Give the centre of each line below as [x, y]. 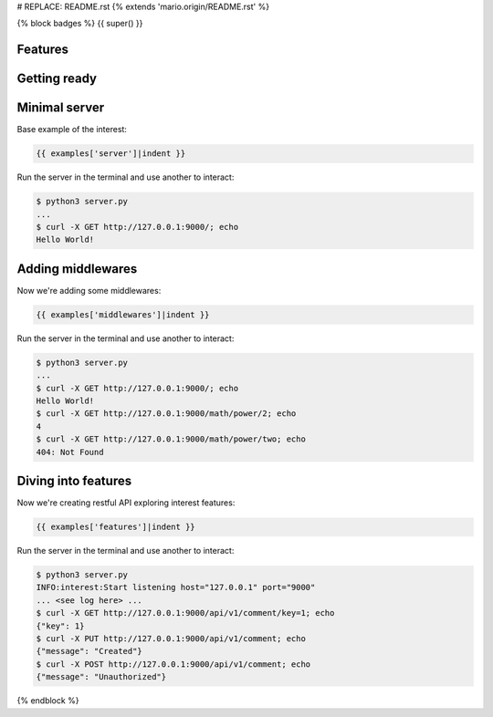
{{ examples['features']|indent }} [115, 527]
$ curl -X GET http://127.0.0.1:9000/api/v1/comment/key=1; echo [185, 613]
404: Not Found [70, 452]
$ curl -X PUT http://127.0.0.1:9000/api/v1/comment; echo [171, 639]
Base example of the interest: [72, 130]
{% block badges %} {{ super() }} [80, 24]
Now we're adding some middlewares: [89, 290]
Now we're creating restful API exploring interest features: [126, 503]
